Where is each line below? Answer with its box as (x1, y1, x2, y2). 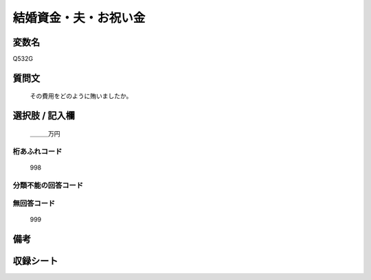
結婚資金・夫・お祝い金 (12, 10, 146, 25)
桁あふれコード (12, 146, 63, 156)
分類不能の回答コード (12, 180, 84, 190)
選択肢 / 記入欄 (12, 110, 76, 121)
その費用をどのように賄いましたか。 (30, 92, 133, 100)
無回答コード (12, 199, 56, 209)
